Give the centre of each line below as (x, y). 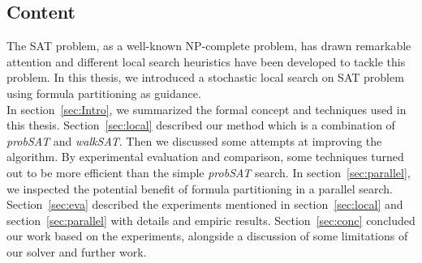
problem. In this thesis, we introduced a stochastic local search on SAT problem (205, 77)
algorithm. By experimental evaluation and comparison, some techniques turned (205, 157)
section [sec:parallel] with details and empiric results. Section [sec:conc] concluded (211, 220)
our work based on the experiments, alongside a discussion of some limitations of (207, 236)
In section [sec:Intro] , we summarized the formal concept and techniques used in (207, 109)
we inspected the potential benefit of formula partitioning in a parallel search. (200, 188)
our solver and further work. (77, 251)
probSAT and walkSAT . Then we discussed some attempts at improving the (194, 140)
